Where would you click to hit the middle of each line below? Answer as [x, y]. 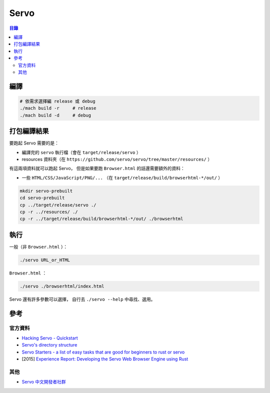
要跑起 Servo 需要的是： [34, 143]
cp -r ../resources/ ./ [49, 212]
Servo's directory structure [49, 345]
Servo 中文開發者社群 [44, 382]
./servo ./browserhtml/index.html [62, 286]
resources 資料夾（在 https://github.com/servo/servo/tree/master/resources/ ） [117, 159]
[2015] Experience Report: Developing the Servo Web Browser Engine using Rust [105, 359]
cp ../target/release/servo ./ [58, 205]
